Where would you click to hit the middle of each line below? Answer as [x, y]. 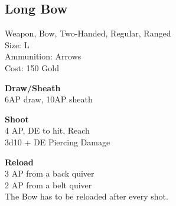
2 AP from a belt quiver [48, 185]
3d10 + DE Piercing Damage [58, 142]
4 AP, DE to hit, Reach [47, 130]
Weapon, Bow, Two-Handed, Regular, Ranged [88, 33]
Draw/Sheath [33, 87]
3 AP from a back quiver [50, 173]
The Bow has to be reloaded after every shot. [87, 196]
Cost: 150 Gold [32, 67]
